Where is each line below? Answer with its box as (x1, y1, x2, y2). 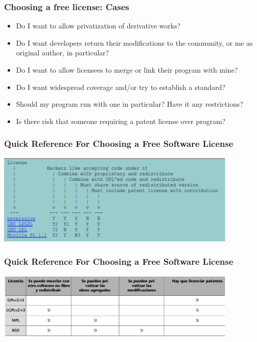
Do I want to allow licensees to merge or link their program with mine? (16, 65, 238, 75)
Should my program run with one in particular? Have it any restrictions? (16, 99, 243, 109)
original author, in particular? (16, 47, 109, 58)
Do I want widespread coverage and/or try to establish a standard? (16, 81, 226, 92)
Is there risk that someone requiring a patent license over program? (16, 115, 226, 126)
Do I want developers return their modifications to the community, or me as (16, 37, 253, 48)
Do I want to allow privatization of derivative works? (16, 20, 181, 31)
